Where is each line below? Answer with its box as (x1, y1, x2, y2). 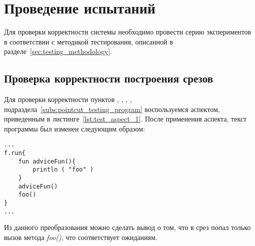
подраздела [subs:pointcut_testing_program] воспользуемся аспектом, (4, 103, 220, 114)
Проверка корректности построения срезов (4, 70, 213, 86)
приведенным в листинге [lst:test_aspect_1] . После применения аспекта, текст (4, 113, 247, 124)
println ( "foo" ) (32, 166, 93, 173)
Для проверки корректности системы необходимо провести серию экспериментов (4, 26, 251, 37)
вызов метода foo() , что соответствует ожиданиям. (4, 231, 157, 242)
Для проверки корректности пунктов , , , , (4, 94, 132, 104)
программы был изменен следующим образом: (4, 123, 145, 133)
